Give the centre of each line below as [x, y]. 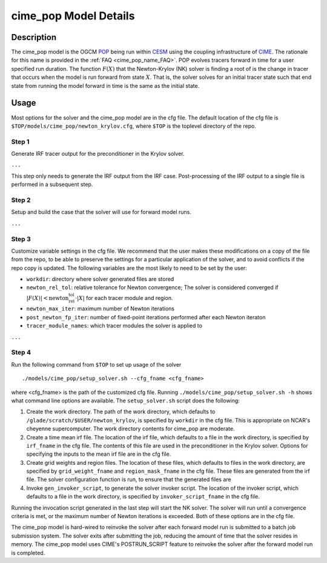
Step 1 [20, 141]
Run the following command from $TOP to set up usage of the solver [96, 364]
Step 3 [21, 239]
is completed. [28, 553]
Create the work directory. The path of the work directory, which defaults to [121, 411]
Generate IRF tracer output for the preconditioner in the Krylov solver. [98, 154]
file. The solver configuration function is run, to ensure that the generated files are [129, 479]
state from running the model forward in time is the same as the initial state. [105, 85]
